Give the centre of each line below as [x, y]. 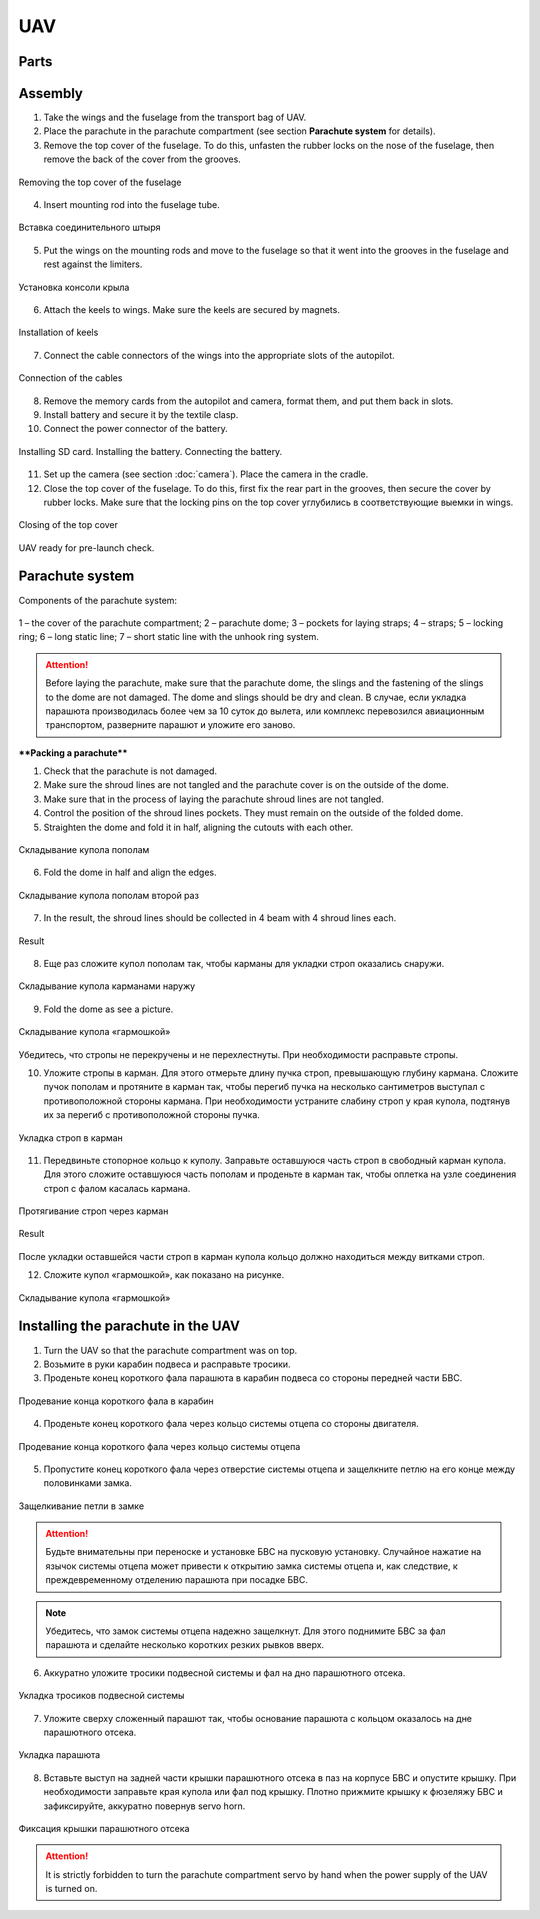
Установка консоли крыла [74, 287]
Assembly [51, 93]
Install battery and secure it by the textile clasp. [141, 414]
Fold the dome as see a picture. [108, 1009]
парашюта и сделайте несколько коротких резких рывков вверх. [185, 1645]
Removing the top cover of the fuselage [100, 182]
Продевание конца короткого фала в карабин [116, 1401]
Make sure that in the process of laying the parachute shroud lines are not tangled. [213, 799]
